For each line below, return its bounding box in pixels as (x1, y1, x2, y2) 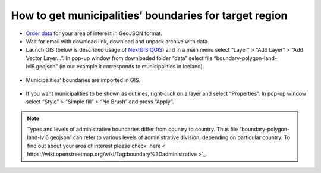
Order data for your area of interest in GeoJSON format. (26, 30, 163, 37)
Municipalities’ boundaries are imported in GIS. (26, 76, 141, 83)
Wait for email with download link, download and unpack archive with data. (26, 37, 209, 45)
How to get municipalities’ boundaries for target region (11, 9, 288, 22)
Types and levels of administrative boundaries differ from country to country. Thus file (27, 125, 238, 133)
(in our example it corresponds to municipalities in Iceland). (59, 63, 204, 70)
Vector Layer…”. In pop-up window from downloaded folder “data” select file (26, 54, 213, 62)
